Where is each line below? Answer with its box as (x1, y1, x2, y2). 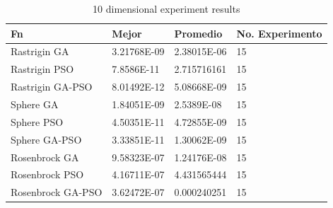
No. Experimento (236, 25, 322, 40)
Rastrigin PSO (11, 62, 74, 76)
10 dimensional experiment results (93, 1, 240, 16)
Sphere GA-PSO (11, 132, 82, 146)
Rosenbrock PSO (11, 167, 84, 182)
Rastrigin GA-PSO (11, 79, 93, 94)
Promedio (174, 25, 223, 40)
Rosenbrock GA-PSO (11, 185, 103, 200)
